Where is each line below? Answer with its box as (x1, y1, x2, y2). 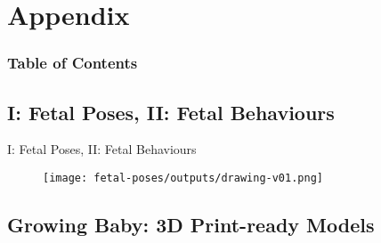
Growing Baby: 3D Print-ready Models (7, 211, 375, 239)
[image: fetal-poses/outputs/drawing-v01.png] (43, 172, 323, 185)
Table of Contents (7, 52, 138, 74)
